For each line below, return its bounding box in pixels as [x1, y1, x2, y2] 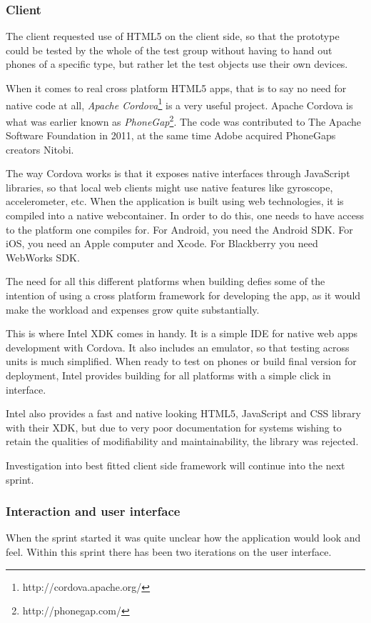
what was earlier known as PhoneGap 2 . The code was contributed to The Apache [6, 111, 361, 129]
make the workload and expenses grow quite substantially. [6, 301, 260, 317]
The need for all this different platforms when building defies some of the [6, 274, 325, 289]
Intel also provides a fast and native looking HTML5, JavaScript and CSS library [6, 406, 361, 421]
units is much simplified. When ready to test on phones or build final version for [6, 354, 357, 369]
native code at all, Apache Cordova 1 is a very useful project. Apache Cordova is [6, 95, 353, 112]
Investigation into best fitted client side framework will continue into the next [6, 457, 345, 472]
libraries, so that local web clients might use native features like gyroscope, [6, 179, 333, 194]
